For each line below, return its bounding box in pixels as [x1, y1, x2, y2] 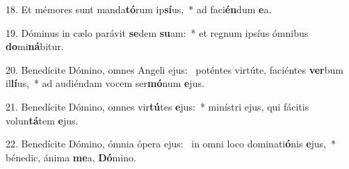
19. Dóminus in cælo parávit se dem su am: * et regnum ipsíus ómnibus [6, 25, 309, 40]
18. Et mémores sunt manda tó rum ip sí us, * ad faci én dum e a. [6, 2, 272, 16]
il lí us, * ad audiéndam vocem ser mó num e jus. [6, 76, 204, 90]
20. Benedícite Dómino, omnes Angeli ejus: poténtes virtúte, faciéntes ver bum [6, 62, 343, 77]
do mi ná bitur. [6, 39, 64, 54]
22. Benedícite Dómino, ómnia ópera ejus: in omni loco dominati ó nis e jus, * [6, 136, 336, 151]
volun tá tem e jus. [6, 113, 79, 127]
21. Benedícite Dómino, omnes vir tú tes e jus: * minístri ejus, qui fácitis [6, 99, 309, 113]
